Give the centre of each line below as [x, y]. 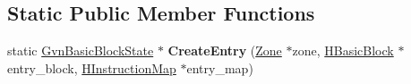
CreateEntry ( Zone [225, 50]
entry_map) [220, 67]
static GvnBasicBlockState [81, 50]
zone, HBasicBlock [343, 50]
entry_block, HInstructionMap [92, 67]
